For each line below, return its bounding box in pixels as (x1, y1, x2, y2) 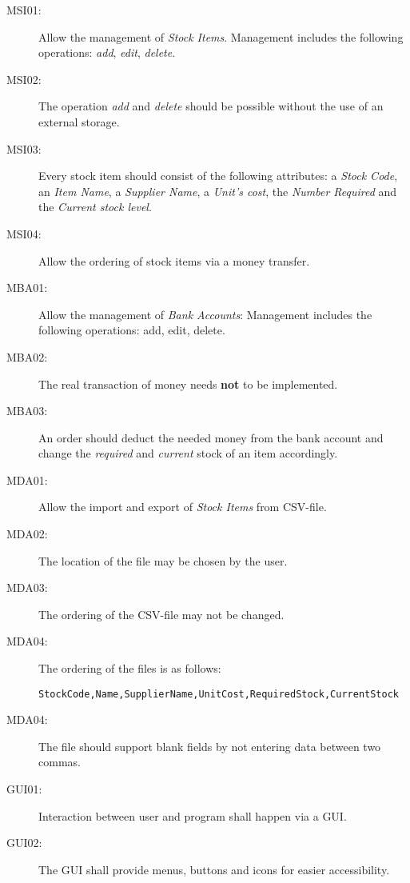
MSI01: (6, 2, 42, 18)
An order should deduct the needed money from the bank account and (38, 429, 384, 445)
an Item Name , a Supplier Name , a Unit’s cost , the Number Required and (38, 182, 397, 199)
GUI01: (6, 781, 42, 797)
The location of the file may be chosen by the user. (38, 552, 288, 569)
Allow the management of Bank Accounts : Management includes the (38, 306, 372, 322)
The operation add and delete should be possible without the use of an (38, 98, 384, 114)
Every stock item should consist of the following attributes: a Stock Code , (38, 167, 398, 184)
